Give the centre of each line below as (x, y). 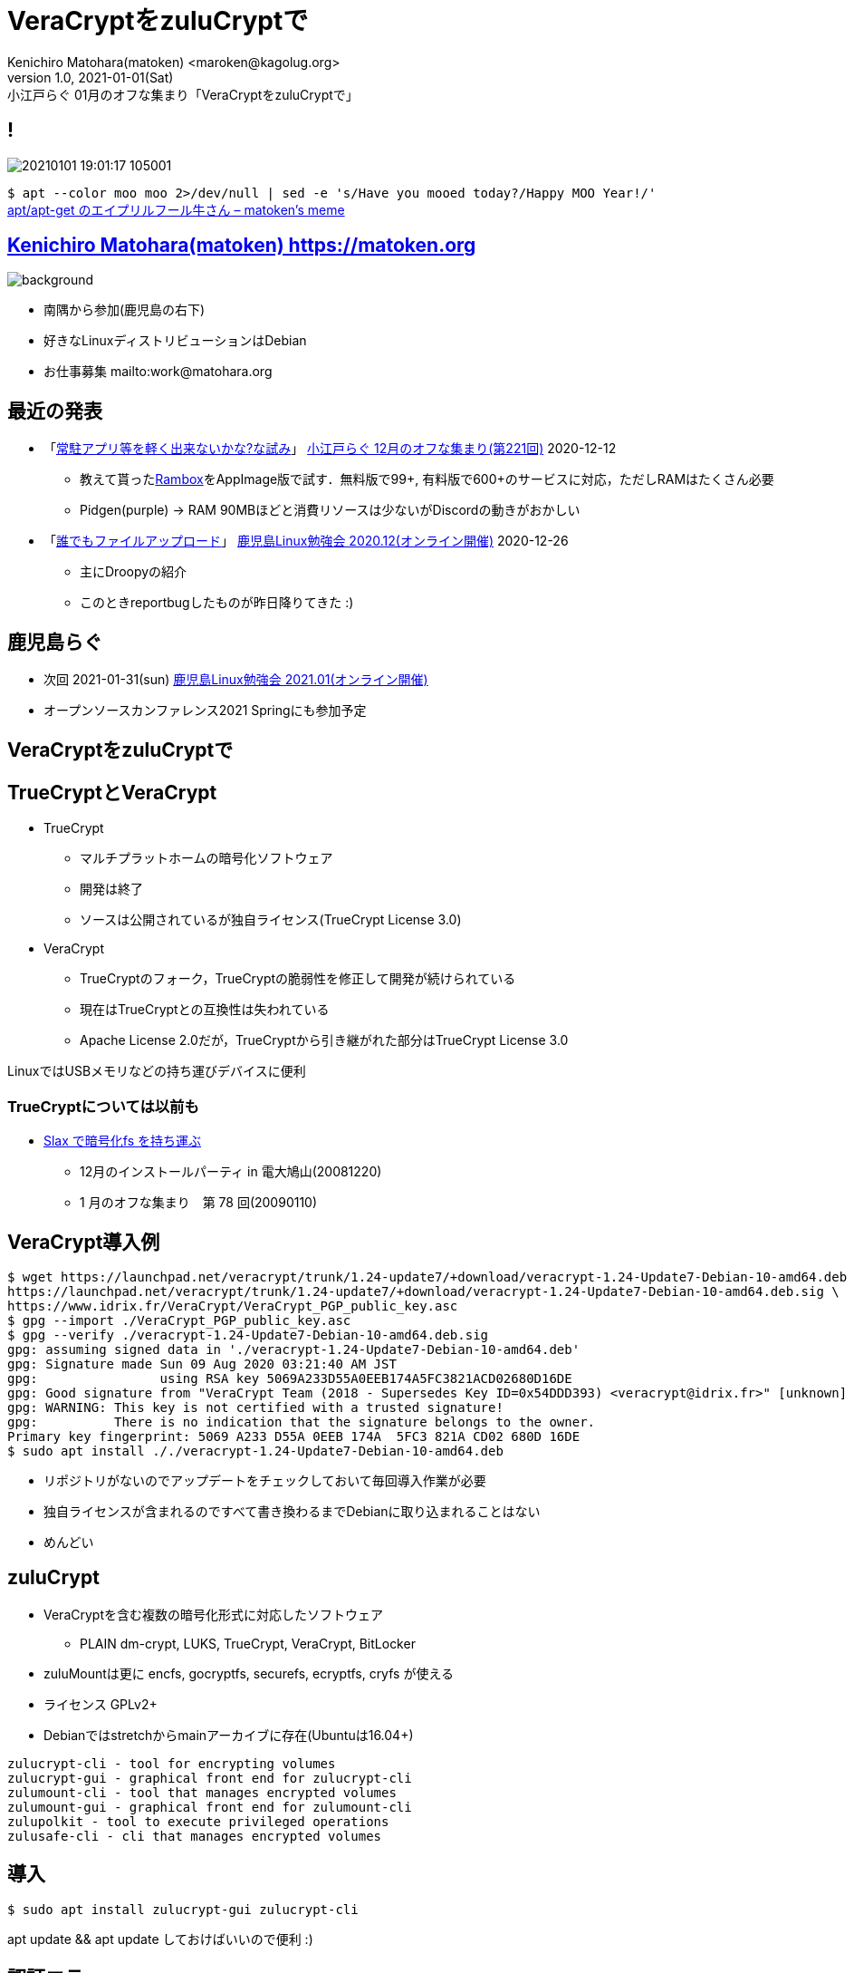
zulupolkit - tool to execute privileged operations (198, 1821)
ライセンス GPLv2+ (101, 1704)
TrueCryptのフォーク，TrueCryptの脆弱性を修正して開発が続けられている (298, 979)
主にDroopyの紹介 (134, 572)
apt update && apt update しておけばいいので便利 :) (160, 1939)
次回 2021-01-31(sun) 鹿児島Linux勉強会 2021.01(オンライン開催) (236, 680)
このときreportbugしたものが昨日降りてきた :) (217, 603)
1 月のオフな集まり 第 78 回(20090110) (199, 1203)
